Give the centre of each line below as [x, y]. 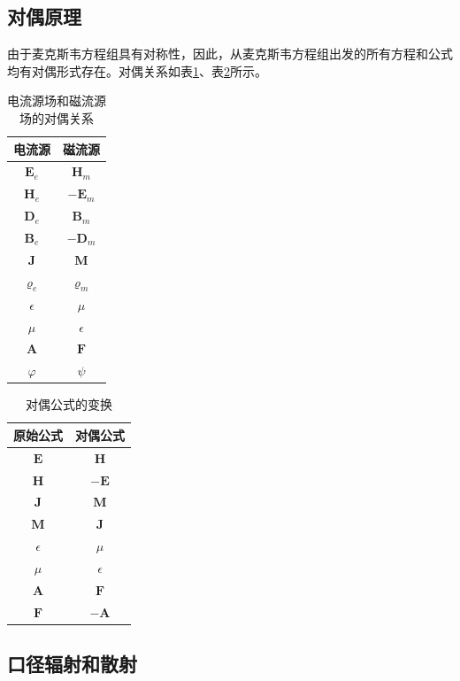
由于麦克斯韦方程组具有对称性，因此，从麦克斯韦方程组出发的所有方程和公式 [230, 54]
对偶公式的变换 [69, 404]
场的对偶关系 [57, 117]
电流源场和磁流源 [57, 101]
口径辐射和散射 [72, 664]
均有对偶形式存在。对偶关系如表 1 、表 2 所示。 [137, 70]
